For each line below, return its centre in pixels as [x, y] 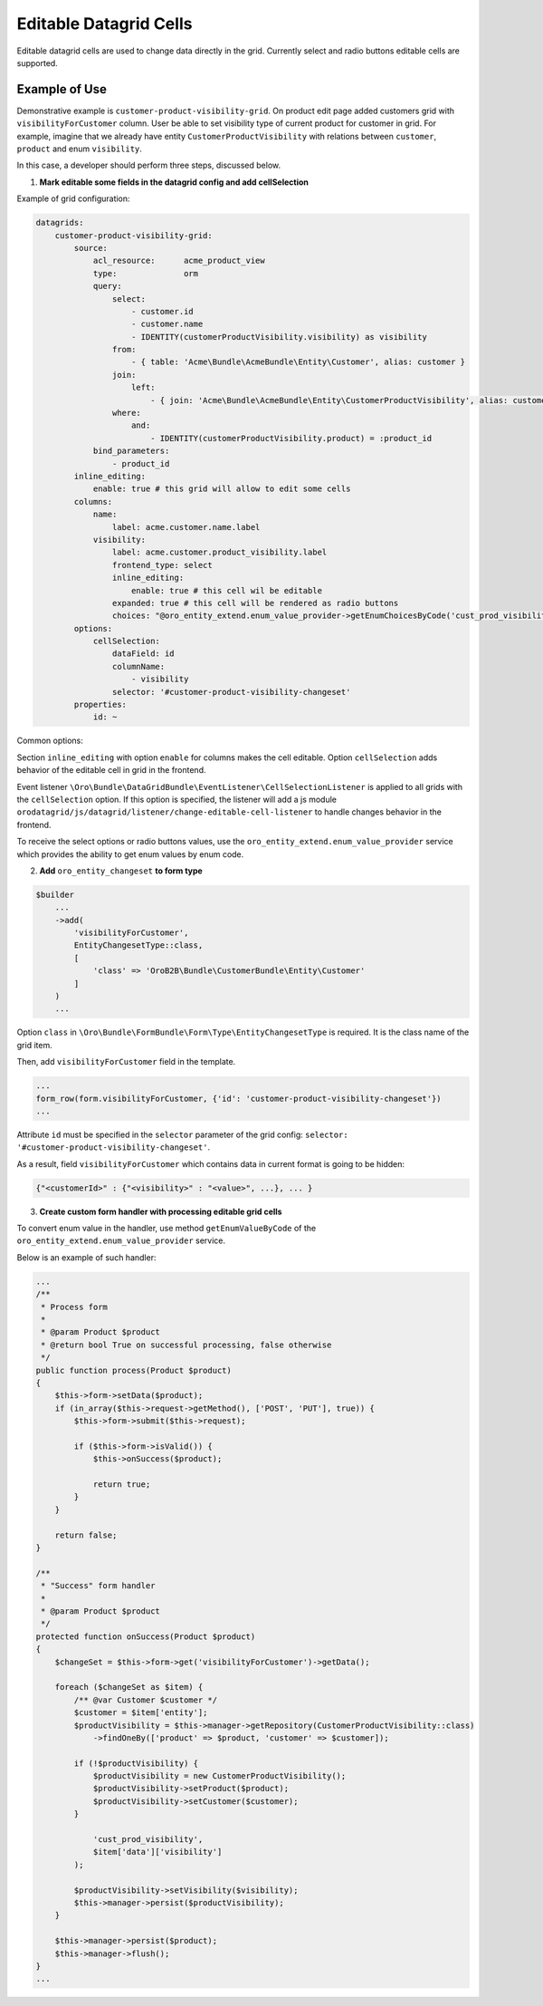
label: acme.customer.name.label [186, 527]
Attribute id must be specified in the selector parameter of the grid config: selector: [182, 1134]
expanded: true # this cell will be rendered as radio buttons [255, 603]
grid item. [35, 1045]
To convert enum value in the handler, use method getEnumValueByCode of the [167, 1229]
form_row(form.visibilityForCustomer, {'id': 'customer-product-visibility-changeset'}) [239, 1098]
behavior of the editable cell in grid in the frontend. [111, 770]
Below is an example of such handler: [86, 1257]
